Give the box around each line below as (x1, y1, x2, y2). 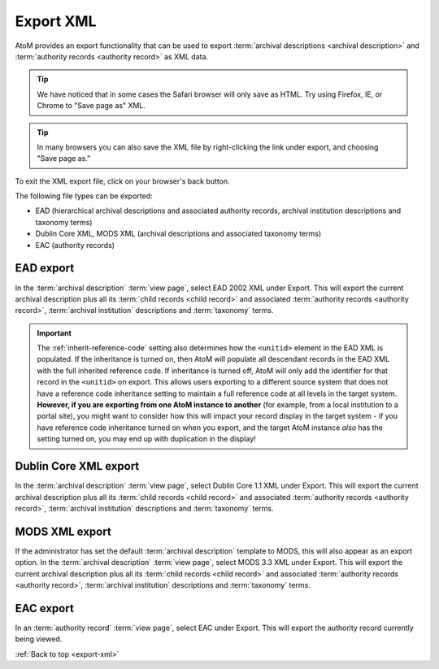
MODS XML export (15, 524, 111, 538)
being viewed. (15, 634, 63, 644)
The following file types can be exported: (15, 191, 154, 201)
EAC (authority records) (35, 240, 115, 250)
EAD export (15, 261, 75, 276)
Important (37, 328, 72, 337)
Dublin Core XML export (15, 459, 140, 473)
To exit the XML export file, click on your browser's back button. (15, 176, 231, 186)
